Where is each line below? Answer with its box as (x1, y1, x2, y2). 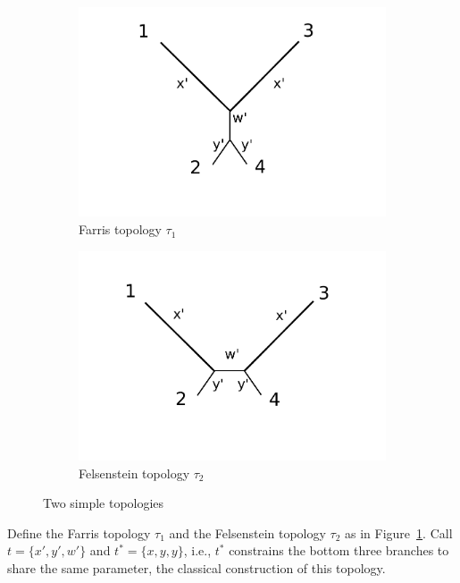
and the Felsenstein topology (169, 523, 326, 542)
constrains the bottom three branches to (229, 541, 449, 560)
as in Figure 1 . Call (345, 523, 453, 542)
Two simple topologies (43, 494, 164, 512)
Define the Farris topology (7, 523, 151, 542)
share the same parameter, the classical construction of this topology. (7, 559, 386, 578)
